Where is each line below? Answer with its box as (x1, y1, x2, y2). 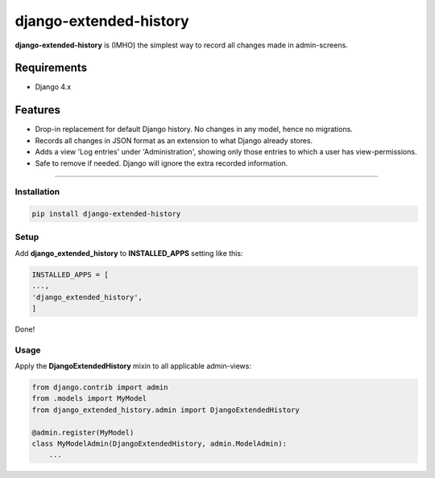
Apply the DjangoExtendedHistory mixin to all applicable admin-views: (14, 361, 251, 371)
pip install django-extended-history (31, 209, 181, 219)
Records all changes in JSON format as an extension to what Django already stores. (35, 135, 313, 145)
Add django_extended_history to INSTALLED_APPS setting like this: (14, 248, 243, 258)
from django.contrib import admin (31, 383, 168, 392)
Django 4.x (35, 82, 72, 92)
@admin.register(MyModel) (31, 427, 135, 437)
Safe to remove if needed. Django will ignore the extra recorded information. (35, 158, 288, 168)
